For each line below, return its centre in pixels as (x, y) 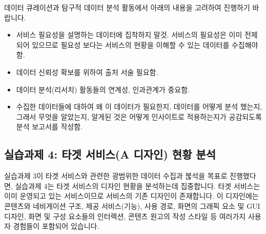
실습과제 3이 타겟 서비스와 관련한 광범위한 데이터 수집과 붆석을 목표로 (116, 176)
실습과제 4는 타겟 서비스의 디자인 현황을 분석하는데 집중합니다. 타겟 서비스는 (138, 186)
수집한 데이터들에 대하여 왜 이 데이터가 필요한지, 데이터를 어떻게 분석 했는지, (139, 106)
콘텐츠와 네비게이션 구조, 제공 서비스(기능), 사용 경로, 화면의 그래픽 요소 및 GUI (132, 206)
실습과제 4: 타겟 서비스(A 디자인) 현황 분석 (110, 154)
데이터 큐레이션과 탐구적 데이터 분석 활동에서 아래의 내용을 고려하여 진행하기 (127, 7)
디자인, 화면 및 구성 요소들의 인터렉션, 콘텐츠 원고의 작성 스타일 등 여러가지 (125, 216)
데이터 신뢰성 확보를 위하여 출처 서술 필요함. (87, 72)
